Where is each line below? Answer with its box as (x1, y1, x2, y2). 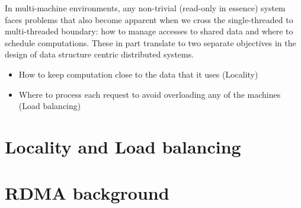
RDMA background (5, 181, 169, 205)
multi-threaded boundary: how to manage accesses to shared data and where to (5, 25, 293, 37)
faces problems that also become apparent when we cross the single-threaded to (5, 13, 293, 25)
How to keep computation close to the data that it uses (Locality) (18, 68, 258, 80)
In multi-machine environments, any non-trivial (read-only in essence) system (5, 2, 286, 14)
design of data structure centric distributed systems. (5, 48, 194, 60)
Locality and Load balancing (5, 134, 241, 158)
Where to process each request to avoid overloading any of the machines (18, 88, 281, 100)
